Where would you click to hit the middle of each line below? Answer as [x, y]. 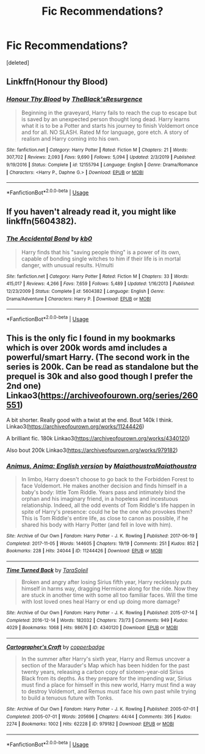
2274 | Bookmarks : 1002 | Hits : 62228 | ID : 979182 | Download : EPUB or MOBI [90, 724]
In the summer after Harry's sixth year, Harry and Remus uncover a [106, 659]
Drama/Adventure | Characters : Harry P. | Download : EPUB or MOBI [79, 299]
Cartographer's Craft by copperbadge [56, 647]
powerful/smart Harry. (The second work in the [98, 357]
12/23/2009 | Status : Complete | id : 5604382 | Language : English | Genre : [86, 291]
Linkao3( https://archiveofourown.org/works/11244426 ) [75, 426]
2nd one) [24, 386]
